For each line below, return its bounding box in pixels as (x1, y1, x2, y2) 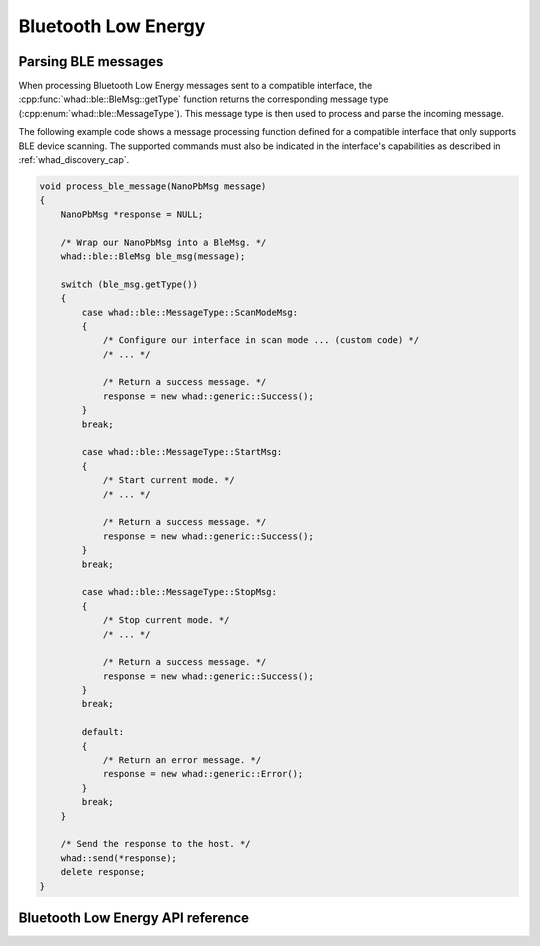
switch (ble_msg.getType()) (60, 278, 199, 290)
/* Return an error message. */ (102, 755, 262, 766)
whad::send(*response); (60, 852, 177, 864)
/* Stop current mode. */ (102, 615, 230, 626)
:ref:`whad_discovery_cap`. (18, 154, 130, 166)
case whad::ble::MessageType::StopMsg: (81, 586, 277, 598)
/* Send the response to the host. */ (60, 838, 251, 850)
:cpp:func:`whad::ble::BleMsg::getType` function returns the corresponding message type (18, 93, 389, 105)
